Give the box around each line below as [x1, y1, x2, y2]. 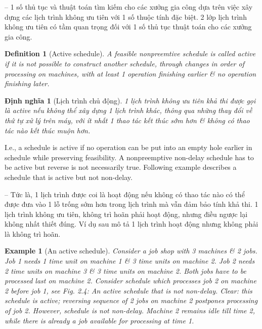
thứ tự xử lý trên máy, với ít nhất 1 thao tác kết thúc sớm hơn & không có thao [5, 115, 250, 125]
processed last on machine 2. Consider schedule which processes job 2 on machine [5, 275, 256, 286]
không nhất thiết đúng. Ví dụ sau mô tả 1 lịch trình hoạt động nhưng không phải [5, 218, 258, 229]
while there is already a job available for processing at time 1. [5, 315, 194, 325]
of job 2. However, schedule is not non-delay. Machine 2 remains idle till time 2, [5, 305, 255, 316]
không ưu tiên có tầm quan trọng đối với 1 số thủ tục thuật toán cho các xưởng [5, 21, 252, 32]
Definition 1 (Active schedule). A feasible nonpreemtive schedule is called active [5, 48, 255, 59]
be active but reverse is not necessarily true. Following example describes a [5, 162, 237, 172]
